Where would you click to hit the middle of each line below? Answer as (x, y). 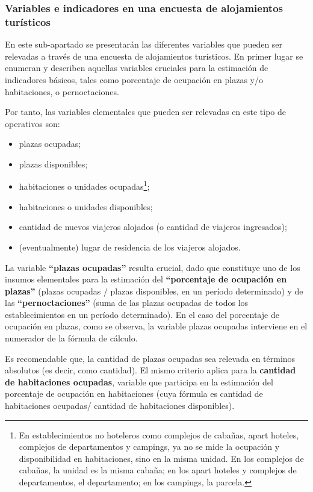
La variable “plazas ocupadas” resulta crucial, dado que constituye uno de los (153, 267)
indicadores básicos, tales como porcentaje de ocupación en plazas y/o (134, 79)
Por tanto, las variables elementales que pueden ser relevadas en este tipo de (146, 112)
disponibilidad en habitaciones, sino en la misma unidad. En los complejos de (161, 458)
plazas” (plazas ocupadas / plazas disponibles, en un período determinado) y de (154, 291)
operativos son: (33, 123)
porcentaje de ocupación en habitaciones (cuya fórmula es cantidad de (134, 394)
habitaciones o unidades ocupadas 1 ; (84, 185)
